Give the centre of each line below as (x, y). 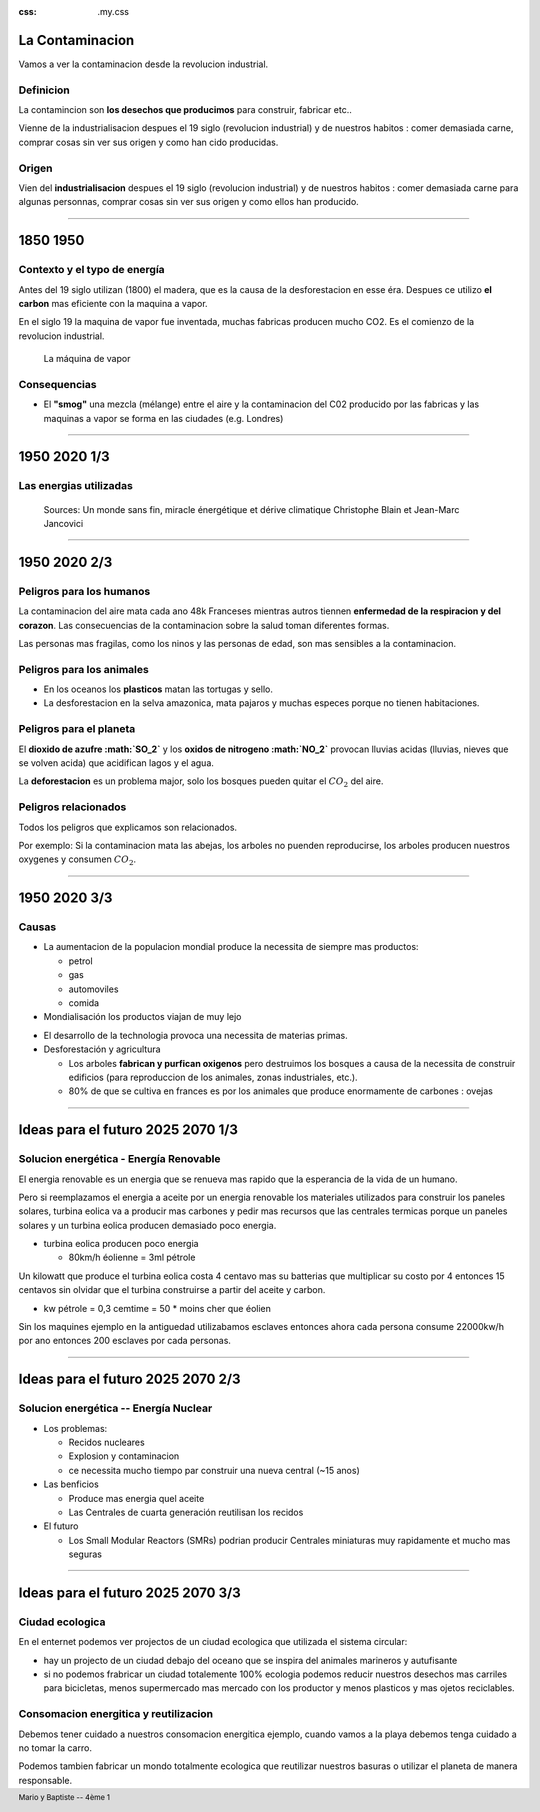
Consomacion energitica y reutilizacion (116, 1714)
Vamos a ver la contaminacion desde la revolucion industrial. (143, 64)
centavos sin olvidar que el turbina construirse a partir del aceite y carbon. (172, 1290)
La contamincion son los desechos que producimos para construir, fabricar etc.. (185, 110)
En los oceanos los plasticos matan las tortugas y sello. (158, 689)
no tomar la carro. (55, 1747)
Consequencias (57, 384)
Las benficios (71, 1484)
